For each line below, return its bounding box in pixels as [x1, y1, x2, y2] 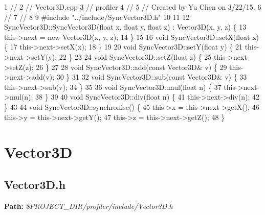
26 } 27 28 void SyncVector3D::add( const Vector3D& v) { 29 [36, 61, 227, 72]
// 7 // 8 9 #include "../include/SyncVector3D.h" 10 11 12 [4, 11, 190, 22]
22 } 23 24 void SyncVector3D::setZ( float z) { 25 [59, 51, 212, 62]
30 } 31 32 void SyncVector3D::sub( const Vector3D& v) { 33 [56, 71, 247, 82]
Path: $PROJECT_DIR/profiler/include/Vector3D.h [4, 200, 173, 211]
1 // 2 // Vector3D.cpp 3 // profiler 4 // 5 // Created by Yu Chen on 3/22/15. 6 [4, 2, 261, 12]
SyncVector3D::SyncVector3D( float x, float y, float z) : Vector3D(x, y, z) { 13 [4, 21, 247, 32]
